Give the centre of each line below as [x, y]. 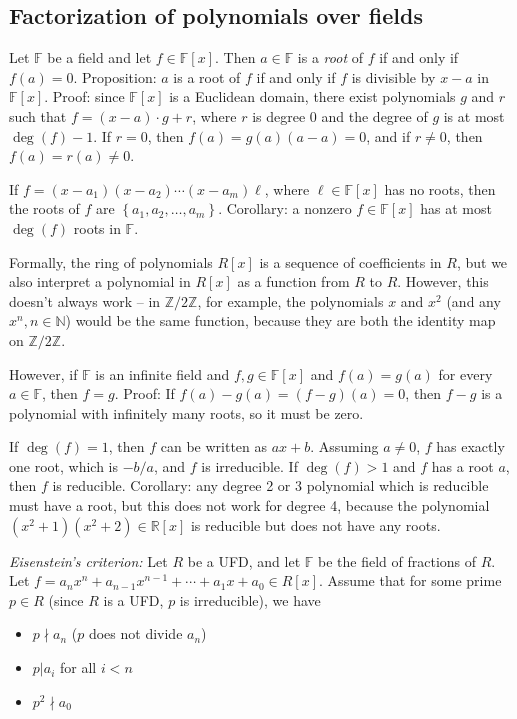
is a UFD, [133, 599]
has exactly [470, 446]
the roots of [44, 208]
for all [78, 667]
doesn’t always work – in [85, 300]
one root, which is [64, 465]
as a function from [293, 281]
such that [38, 115]
